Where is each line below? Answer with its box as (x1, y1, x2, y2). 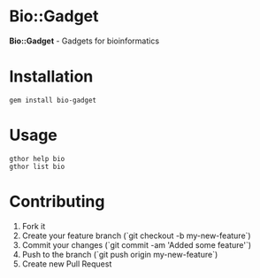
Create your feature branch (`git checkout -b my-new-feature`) (21, 230, 251, 241)
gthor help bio (9, 154, 65, 163)
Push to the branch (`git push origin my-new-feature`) (21, 249, 218, 259)
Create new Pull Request (21, 259, 112, 269)
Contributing (9, 192, 105, 212)
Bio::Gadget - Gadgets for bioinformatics (9, 35, 160, 46)
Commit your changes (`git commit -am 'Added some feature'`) (21, 239, 252, 250)
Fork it (21, 220, 46, 231)
